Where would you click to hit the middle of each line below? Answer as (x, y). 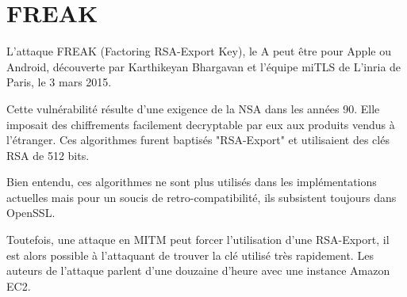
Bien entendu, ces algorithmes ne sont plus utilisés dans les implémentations (192, 182)
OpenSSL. (31, 213)
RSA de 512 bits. (48, 155)
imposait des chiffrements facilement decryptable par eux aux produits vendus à (201, 124)
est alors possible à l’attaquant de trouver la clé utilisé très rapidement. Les (190, 255)
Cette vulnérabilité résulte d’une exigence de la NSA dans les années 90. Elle (193, 108)
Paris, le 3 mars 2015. (59, 82)
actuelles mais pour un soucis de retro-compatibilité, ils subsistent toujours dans (202, 197)
